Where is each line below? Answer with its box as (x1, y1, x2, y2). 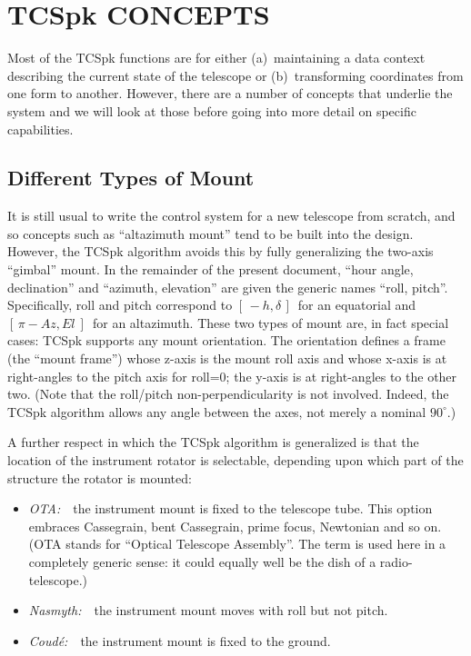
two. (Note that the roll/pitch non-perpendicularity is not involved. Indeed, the (7, 384, 449, 403)
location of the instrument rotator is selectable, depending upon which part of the (7, 451, 464, 470)
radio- (379, 552, 413, 571)
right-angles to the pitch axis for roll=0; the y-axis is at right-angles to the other (7, 366, 457, 385)
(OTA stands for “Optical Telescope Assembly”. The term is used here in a (28, 534, 446, 553)
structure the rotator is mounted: (7, 468, 192, 487)
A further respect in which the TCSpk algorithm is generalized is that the (7, 432, 419, 452)
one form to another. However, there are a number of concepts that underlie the (7, 84, 453, 103)
